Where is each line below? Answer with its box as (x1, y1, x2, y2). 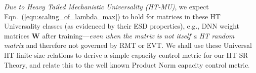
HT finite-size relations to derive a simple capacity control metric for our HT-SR (4, 49, 248, 60)
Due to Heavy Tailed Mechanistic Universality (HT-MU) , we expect (4, 1, 209, 11)
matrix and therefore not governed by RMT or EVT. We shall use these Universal (4, 40, 252, 50)
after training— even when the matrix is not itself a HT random (42, 30, 235, 40)
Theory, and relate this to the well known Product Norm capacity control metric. (4, 59, 250, 70)
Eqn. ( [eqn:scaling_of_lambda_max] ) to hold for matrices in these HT (4, 11, 221, 21)
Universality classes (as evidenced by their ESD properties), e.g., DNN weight (4, 21, 240, 31)
